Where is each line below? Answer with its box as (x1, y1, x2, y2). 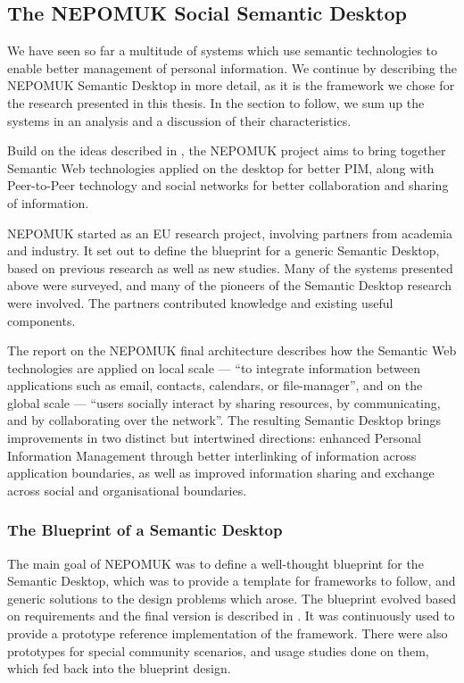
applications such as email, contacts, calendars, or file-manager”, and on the (7, 376, 423, 395)
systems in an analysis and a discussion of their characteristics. (7, 111, 352, 129)
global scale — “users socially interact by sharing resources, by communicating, (7, 393, 441, 412)
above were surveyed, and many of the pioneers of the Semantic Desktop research (7, 276, 452, 295)
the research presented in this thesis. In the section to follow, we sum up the (7, 93, 425, 112)
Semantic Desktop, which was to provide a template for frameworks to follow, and (7, 571, 456, 590)
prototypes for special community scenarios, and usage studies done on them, (7, 641, 429, 660)
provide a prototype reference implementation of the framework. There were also (7, 624, 448, 643)
